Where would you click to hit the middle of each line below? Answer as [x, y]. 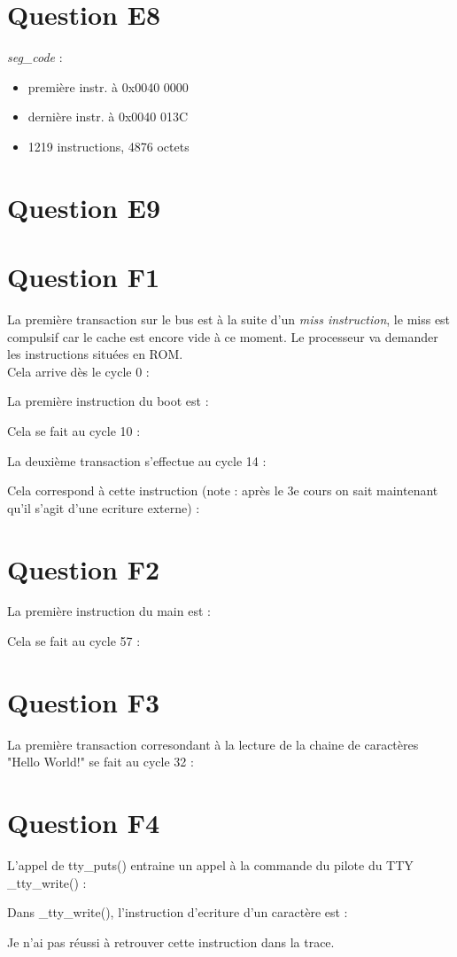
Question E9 [84, 207]
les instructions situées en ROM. [95, 354]
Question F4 [84, 823]
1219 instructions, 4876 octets [108, 146]
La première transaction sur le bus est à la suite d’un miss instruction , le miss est [229, 319]
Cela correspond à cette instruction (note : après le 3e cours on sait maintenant [223, 490]
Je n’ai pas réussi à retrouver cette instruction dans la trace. [171, 941]
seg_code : [35, 57]
